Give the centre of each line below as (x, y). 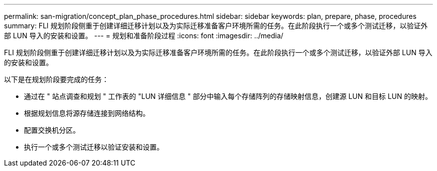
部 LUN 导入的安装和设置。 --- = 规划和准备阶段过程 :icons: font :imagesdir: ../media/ (144, 36)
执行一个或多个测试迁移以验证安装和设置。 (94, 147)
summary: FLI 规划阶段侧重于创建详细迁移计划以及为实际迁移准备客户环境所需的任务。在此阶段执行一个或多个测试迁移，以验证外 (216, 26)
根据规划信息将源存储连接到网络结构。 (87, 113)
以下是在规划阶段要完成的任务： (56, 79)
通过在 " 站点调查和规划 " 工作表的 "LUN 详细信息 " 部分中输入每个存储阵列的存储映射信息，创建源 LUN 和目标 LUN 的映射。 (228, 96)
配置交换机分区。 (52, 130)
